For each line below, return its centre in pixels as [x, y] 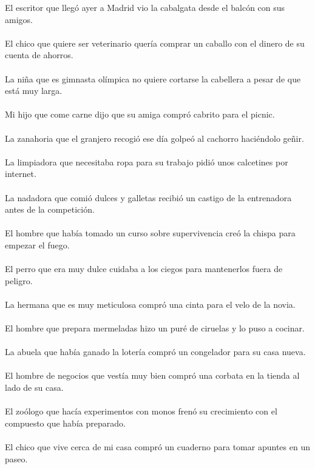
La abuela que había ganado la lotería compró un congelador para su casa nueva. [155, 352]
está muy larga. [34, 91]
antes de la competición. [50, 209]
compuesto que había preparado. [65, 423]
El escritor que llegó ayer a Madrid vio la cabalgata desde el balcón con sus [145, 7]
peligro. [19, 280]
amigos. [19, 19]
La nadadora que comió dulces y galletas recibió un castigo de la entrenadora [148, 197]
